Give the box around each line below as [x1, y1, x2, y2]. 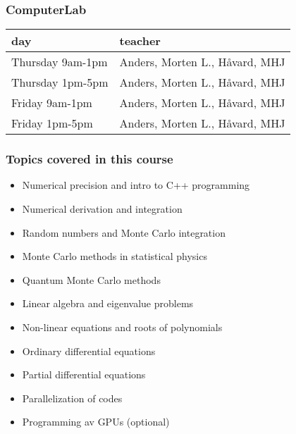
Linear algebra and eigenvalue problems [22, 296, 194, 311]
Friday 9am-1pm [11, 94, 92, 111]
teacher [119, 32, 161, 49]
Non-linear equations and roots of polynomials [22, 320, 223, 334]
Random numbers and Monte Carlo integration [22, 225, 226, 240]
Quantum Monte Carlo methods [22, 272, 161, 287]
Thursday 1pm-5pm [11, 74, 109, 91]
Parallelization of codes [22, 390, 123, 405]
